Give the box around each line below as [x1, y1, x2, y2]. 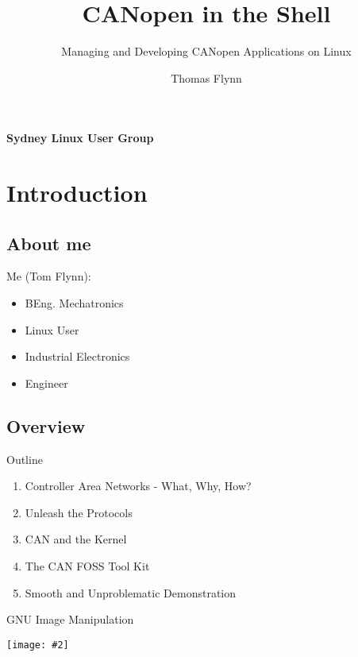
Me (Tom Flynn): [6, 268, 91, 284]
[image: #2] [6, 639, 69, 651]
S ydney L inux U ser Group [6, 129, 154, 146]
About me [6, 230, 91, 255]
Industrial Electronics [25, 348, 130, 365]
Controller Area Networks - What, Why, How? [25, 477, 252, 494]
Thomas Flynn [171, 69, 242, 86]
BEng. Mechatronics [25, 295, 124, 311]
